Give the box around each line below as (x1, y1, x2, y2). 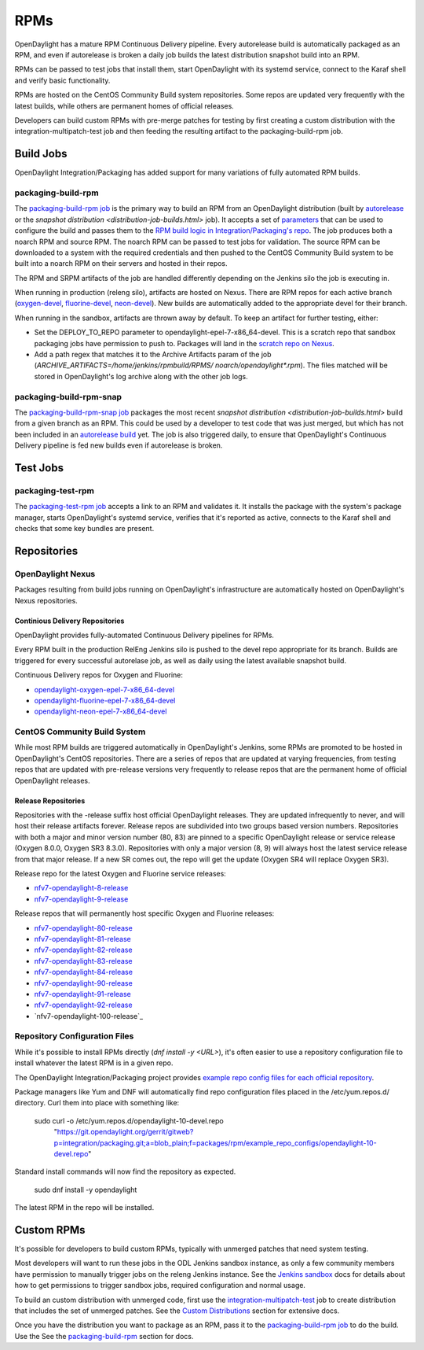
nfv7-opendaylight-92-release (34, 1000, 133, 1010)
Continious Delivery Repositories (14, 616, 125, 625)
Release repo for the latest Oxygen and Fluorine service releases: (14, 869, 227, 878)
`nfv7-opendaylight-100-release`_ (34, 1011, 144, 1020)
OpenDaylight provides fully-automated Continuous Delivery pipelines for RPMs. (14, 630, 275, 640)
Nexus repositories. (14, 596, 78, 605)
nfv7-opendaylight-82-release (34, 945, 133, 955)
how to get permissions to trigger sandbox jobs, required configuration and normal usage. (14, 1281, 306, 1290)
